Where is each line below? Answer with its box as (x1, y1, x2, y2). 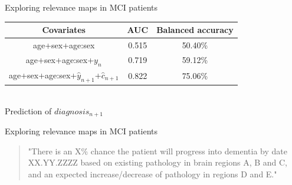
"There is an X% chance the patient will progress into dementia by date (28, 144, 287, 157)
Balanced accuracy (156, 24, 234, 36)
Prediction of (5, 104, 52, 117)
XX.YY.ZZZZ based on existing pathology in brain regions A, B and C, (28, 156, 287, 169)
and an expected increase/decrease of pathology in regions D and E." (28, 167, 277, 180)
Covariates (42, 24, 86, 36)
